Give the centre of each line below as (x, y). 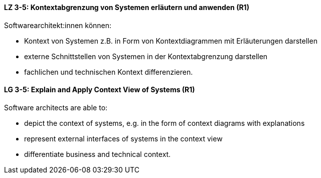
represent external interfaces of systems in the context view (123, 138)
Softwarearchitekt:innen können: (58, 25)
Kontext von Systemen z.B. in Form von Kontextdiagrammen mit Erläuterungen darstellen (171, 41)
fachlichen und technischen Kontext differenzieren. (109, 72)
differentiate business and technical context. (98, 154)
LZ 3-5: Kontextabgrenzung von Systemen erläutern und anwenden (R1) (127, 7)
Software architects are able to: (56, 107)
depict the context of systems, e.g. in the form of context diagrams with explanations (165, 123)
